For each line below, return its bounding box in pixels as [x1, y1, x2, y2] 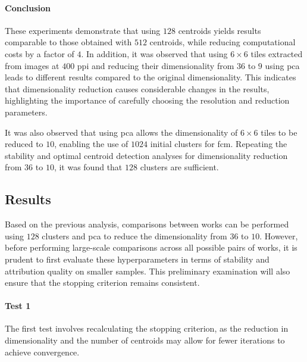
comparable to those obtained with [5, 36, 132, 48]
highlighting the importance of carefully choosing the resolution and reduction [5, 94, 290, 107]
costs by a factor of [5, 47, 74, 60]
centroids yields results [178, 24, 261, 36]
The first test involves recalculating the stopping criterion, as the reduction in [5, 322, 289, 335]
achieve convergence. [5, 345, 80, 358]
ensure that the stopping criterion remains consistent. [5, 276, 200, 289]
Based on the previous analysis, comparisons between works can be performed [5, 218, 289, 230]
